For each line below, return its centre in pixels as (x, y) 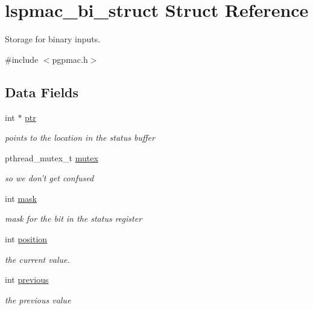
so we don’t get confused (49, 178)
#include (22, 59)
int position (26, 239)
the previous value (38, 299)
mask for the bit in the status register (74, 218)
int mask (21, 198)
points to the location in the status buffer (80, 137)
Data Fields (42, 92)
